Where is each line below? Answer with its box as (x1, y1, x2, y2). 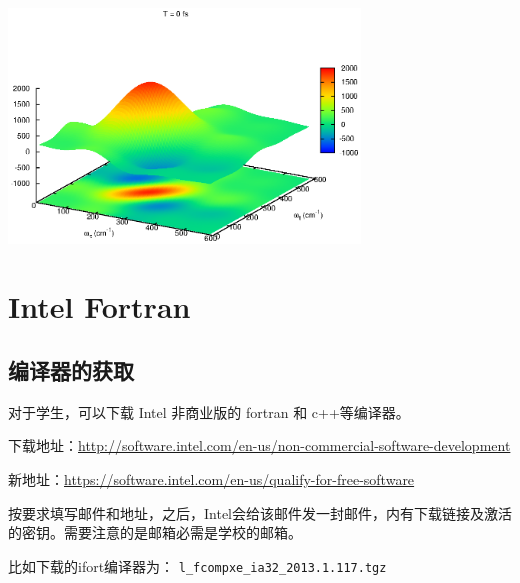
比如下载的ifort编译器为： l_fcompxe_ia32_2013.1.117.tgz (8, 555, 387, 576)
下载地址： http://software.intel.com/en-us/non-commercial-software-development (8, 435, 511, 456)
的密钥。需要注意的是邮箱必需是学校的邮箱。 (8, 522, 302, 543)
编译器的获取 (8, 354, 134, 385)
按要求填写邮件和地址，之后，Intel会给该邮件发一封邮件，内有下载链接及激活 (8, 502, 512, 523)
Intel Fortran (8, 286, 191, 327)
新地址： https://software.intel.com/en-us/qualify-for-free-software (8, 468, 415, 489)
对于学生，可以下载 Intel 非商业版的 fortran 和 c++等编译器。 (8, 401, 410, 422)
